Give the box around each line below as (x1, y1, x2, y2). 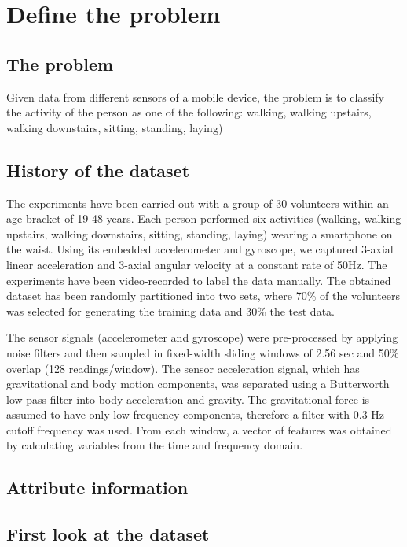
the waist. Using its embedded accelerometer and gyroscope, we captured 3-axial (6, 241, 394, 257)
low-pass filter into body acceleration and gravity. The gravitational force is (6, 390, 370, 407)
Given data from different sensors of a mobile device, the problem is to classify (6, 88, 384, 105)
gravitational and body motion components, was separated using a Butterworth (6, 375, 390, 392)
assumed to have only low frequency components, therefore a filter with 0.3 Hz (6, 406, 385, 423)
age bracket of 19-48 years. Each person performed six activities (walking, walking (6, 210, 401, 227)
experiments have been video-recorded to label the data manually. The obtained (6, 272, 391, 288)
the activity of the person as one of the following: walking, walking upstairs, (6, 104, 372, 120)
